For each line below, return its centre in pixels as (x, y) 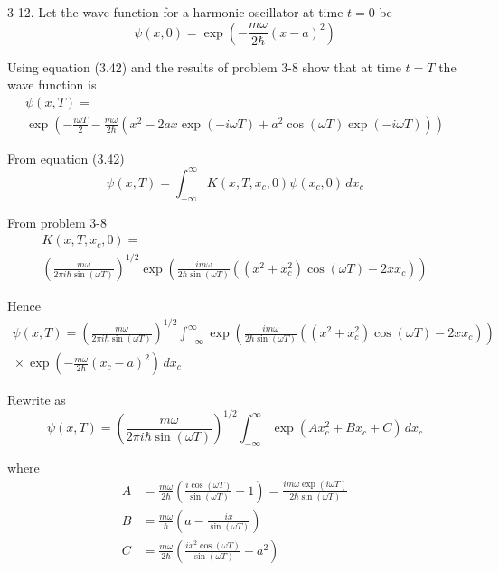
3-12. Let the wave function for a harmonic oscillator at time (175, 12)
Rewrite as (37, 400)
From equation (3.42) (66, 158)
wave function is (52, 84)
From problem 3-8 (57, 222)
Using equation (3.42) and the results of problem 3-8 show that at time (204, 66)
